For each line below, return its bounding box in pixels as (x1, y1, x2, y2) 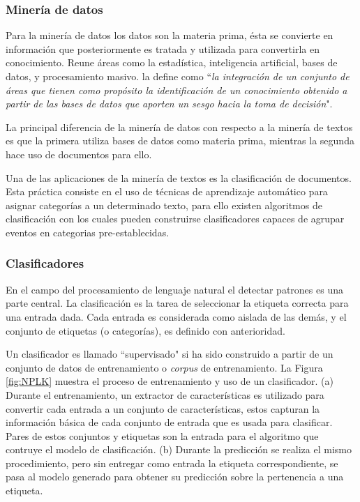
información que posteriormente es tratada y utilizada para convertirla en (6, 41, 320, 56)
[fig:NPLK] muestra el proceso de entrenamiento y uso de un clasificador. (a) (6, 374, 333, 388)
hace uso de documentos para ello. (6, 146, 152, 161)
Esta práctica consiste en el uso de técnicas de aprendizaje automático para (6, 184, 328, 199)
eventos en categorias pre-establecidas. (6, 225, 170, 239)
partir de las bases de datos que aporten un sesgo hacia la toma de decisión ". (6, 96, 333, 111)
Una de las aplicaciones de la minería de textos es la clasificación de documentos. (6, 170, 352, 185)
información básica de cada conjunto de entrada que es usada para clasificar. (6, 415, 333, 429)
